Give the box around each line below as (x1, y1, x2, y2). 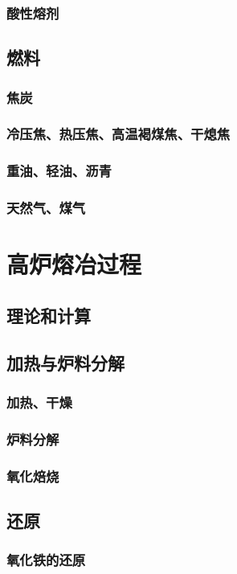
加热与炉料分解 (6, 350, 125, 375)
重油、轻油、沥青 (6, 161, 112, 181)
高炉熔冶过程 (6, 248, 142, 281)
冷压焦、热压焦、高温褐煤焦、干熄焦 (6, 124, 231, 144)
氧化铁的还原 (6, 550, 86, 570)
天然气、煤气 (6, 198, 86, 218)
